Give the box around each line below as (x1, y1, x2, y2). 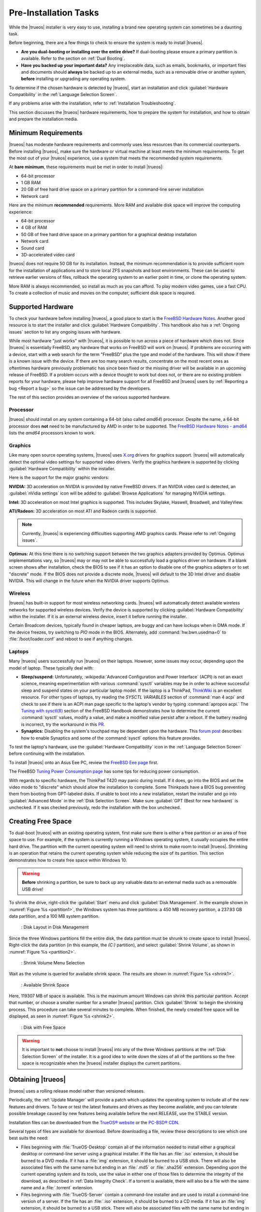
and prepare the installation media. (9, 116, 78, 122)
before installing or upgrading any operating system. (21, 76, 126, 82)
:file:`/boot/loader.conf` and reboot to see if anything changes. (9, 636, 133, 642)
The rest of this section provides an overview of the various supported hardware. (9, 394, 171, 400)
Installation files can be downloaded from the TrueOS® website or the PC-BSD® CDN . (9, 1119, 180, 1125)
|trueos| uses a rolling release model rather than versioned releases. (9, 1088, 145, 1094)
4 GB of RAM (21, 224, 47, 230)
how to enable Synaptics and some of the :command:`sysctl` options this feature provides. (21, 735, 201, 741)
